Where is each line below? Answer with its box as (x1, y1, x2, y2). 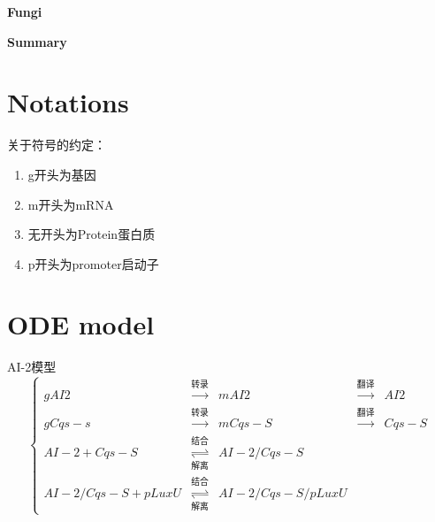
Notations (7, 84, 129, 120)
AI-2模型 (7, 357, 57, 376)
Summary (7, 32, 67, 50)
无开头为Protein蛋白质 (27, 225, 156, 243)
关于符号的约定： (7, 135, 106, 154)
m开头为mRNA (27, 195, 114, 213)
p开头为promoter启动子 (27, 254, 159, 273)
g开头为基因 (27, 165, 96, 183)
